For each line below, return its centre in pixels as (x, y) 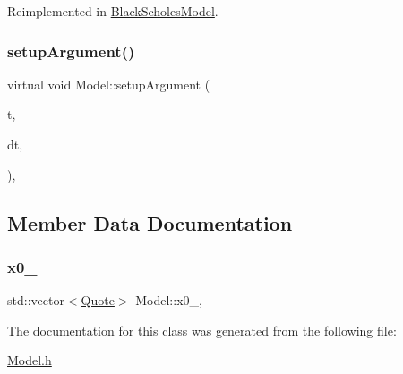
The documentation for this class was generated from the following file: (202, 330)
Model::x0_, (169, 300)
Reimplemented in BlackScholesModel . (113, 11)
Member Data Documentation (150, 222)
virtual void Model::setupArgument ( (109, 84)
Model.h (30, 360)
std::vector (36, 300)
